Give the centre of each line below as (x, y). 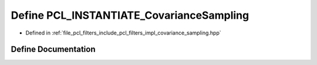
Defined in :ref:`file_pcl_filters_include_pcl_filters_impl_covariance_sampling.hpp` (123, 33)
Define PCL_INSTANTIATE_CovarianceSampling (130, 15)
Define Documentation (53, 49)
